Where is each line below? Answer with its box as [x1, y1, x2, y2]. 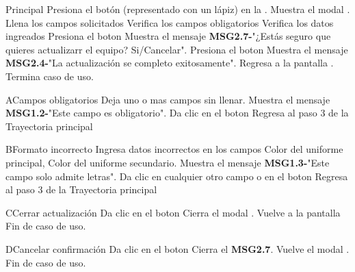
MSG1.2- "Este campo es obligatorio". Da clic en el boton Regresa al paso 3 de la [5, 106, 349, 120]
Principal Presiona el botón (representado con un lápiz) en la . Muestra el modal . [5, 2, 350, 16]
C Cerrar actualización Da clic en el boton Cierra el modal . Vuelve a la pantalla [5, 205, 341, 219]
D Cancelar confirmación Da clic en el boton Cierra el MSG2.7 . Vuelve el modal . [5, 241, 350, 256]
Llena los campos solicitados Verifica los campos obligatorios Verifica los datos [5, 15, 334, 29]
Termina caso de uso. [5, 69, 94, 83]
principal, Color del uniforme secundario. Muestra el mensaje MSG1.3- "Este [5, 155, 330, 169]
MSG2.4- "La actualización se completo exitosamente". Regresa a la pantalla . [5, 55, 334, 70]
